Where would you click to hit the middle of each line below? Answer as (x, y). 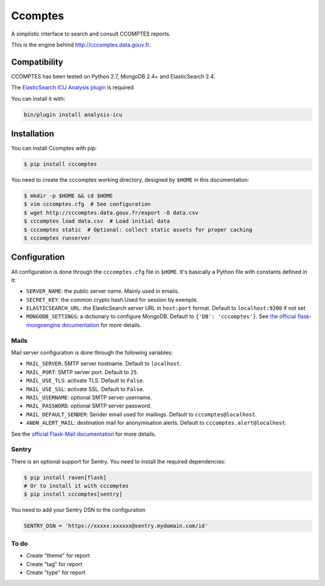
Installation (32, 134)
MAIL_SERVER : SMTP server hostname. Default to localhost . (104, 364)
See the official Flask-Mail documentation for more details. (84, 434)
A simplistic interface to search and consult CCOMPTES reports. (91, 34)
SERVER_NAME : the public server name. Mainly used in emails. (103, 291)
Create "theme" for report (58, 556)
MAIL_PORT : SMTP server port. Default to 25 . (82, 372)
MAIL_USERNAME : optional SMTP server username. (89, 397)
